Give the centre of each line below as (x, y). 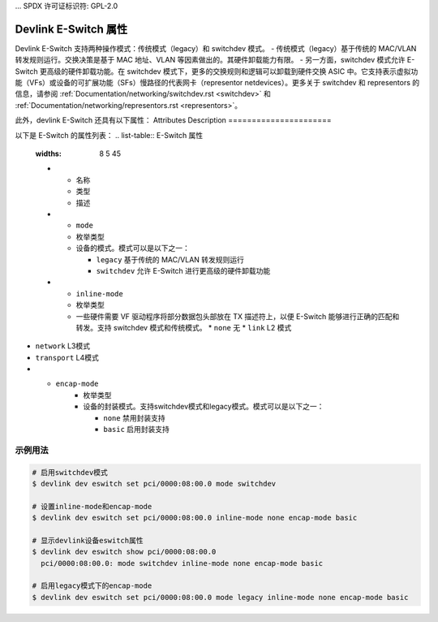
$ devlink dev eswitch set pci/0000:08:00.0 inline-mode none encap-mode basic (195, 518)
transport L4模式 (67, 357)
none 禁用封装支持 (134, 417)
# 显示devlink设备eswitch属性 (88, 540)
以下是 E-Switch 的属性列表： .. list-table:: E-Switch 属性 (109, 135)
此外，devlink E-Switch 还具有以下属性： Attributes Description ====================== (173, 120)
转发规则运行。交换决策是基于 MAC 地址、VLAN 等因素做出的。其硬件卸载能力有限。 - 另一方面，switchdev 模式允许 (210, 60)
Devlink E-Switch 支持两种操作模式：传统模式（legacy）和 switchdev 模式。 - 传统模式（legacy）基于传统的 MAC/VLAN (216, 48)
